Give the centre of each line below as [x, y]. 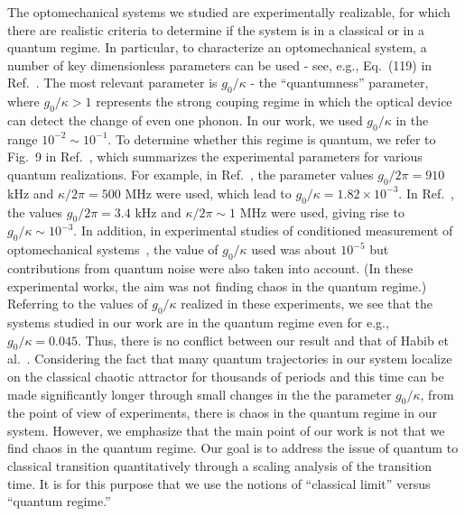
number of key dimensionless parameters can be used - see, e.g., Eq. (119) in [220, 64]
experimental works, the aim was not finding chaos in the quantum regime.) [217, 286]
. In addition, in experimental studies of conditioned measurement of [263, 230]
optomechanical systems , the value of [113, 249]
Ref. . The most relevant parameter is [112, 83]
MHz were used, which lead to [208, 193]
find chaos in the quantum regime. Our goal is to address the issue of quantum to [233, 448]
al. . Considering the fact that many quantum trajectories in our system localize [230, 359]
